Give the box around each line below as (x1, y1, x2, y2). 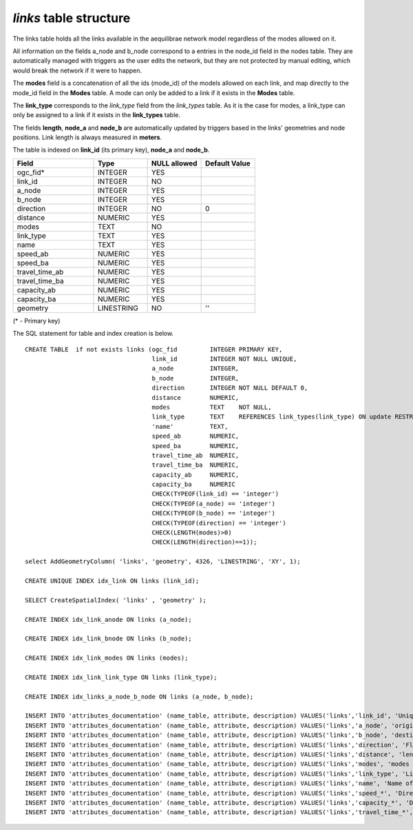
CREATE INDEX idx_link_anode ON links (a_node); (25, 616, 192, 623)
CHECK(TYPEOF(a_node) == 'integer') (151, 500, 275, 507)
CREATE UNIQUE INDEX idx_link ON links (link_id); (25, 577, 200, 585)
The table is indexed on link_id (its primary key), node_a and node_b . (12, 145, 210, 154)
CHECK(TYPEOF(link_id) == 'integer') (151, 490, 279, 498)
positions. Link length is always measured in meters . (12, 133, 162, 141)
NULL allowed (151, 159, 198, 168)
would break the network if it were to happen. (12, 66, 142, 74)
